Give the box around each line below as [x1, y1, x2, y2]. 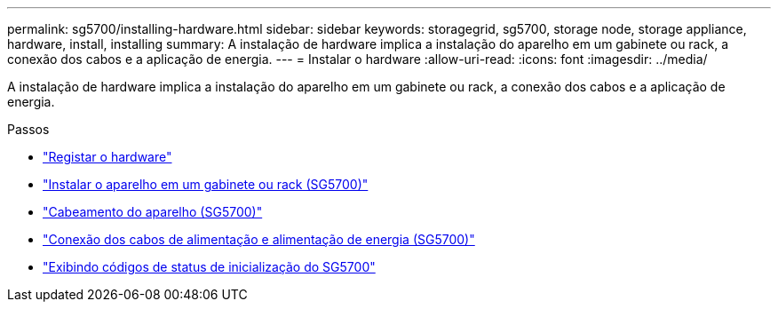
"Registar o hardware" [43, 149, 172, 164]
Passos [7, 122, 50, 137]
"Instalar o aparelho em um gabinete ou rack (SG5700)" [43, 177, 369, 192]
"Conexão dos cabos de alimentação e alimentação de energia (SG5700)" [43, 232, 475, 247]
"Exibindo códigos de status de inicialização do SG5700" [43, 259, 376, 274]
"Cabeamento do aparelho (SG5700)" [43, 204, 263, 219]
